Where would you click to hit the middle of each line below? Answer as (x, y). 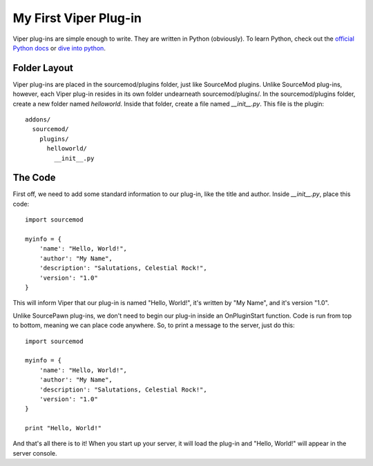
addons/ (38, 120)
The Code (34, 178)
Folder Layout (43, 68)
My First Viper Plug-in (77, 18)
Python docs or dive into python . (59, 48)
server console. (35, 453)
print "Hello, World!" (64, 428)
